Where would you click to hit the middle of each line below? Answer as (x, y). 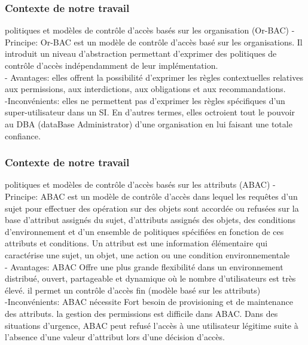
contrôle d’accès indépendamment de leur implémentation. (112, 65)
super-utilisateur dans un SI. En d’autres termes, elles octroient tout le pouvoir (150, 112)
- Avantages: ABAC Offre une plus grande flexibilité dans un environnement (144, 266)
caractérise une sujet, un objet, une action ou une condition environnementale (147, 254)
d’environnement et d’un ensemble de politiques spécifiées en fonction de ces (144, 231)
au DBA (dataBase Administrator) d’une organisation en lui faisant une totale (149, 123)
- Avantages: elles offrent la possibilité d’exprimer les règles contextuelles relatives (154, 77)
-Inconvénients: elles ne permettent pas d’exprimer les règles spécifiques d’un (145, 100)
